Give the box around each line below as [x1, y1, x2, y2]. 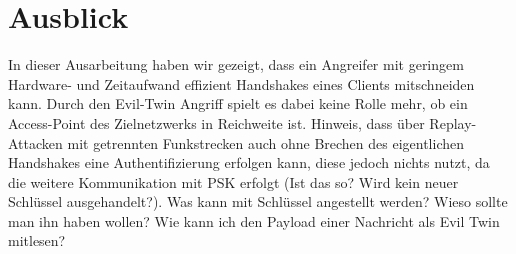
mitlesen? [8, 230, 66, 251]
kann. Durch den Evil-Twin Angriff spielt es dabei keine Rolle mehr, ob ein [8, 93, 468, 114]
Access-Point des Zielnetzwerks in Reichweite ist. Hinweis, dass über [8, 112, 425, 133]
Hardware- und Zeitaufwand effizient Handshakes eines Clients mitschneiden [8, 73, 475, 94]
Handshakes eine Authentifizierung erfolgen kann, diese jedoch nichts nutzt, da [8, 152, 490, 173]
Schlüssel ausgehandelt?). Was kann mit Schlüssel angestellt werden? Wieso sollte [8, 191, 508, 212]
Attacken [8, 132, 63, 153]
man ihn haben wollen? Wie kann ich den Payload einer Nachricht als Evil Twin [8, 210, 500, 231]
